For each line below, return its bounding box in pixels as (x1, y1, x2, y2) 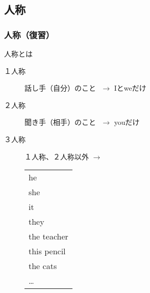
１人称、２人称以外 (24, 151, 89, 162)
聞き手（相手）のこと (24, 117, 96, 127)
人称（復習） (4, 28, 55, 41)
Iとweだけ (114, 83, 146, 93)
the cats (29, 260, 57, 272)
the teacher (29, 230, 68, 243)
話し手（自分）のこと (24, 83, 96, 93)
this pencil (29, 245, 66, 257)
